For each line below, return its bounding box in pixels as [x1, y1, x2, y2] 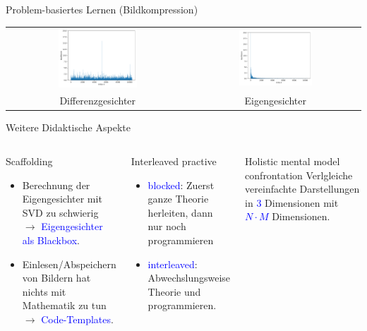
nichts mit [22, 284, 66, 299]
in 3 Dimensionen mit [245, 195, 339, 210]
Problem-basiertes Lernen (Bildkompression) [6, 2, 198, 16]
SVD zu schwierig [22, 205, 99, 219]
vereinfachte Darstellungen [245, 181, 360, 196]
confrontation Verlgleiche [245, 167, 353, 182]
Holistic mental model [245, 154, 340, 169]
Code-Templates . [41, 311, 114, 326]
